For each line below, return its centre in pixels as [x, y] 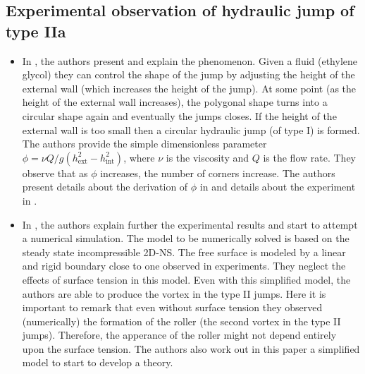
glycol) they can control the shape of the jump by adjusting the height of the [188, 74]
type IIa [36, 31]
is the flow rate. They [309, 157]
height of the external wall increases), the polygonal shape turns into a [175, 102]
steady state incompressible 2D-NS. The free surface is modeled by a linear [184, 252]
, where [139, 157]
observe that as [55, 173]
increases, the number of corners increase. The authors [218, 173]
